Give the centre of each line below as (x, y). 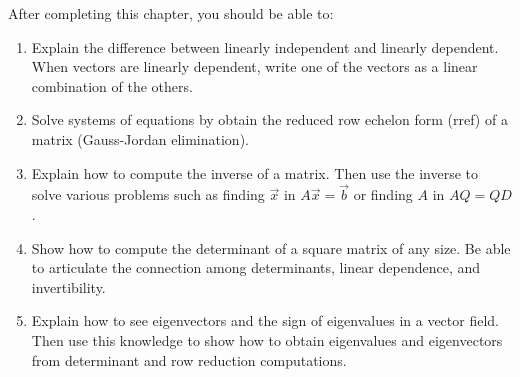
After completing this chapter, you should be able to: (171, 13)
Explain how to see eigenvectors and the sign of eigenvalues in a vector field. (265, 320)
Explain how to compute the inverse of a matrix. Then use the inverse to (254, 172)
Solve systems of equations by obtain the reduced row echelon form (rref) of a (269, 119)
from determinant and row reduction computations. (189, 359)
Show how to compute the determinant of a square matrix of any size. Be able (271, 247)
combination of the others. (112, 85)
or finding (383, 194)
